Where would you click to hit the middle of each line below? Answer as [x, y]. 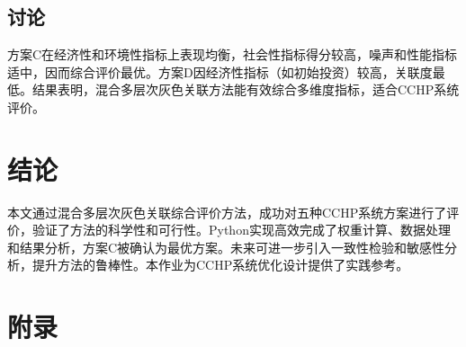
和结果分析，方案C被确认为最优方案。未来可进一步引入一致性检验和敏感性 [226, 247]
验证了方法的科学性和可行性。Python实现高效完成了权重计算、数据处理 [241, 230]
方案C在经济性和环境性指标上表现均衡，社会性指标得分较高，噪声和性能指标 [233, 54]
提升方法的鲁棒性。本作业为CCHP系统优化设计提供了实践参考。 [220, 265]
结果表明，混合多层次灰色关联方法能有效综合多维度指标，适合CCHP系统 [246, 89]
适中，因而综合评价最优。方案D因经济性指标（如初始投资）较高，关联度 [220, 71]
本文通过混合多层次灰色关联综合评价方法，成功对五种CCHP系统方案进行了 [227, 212]
